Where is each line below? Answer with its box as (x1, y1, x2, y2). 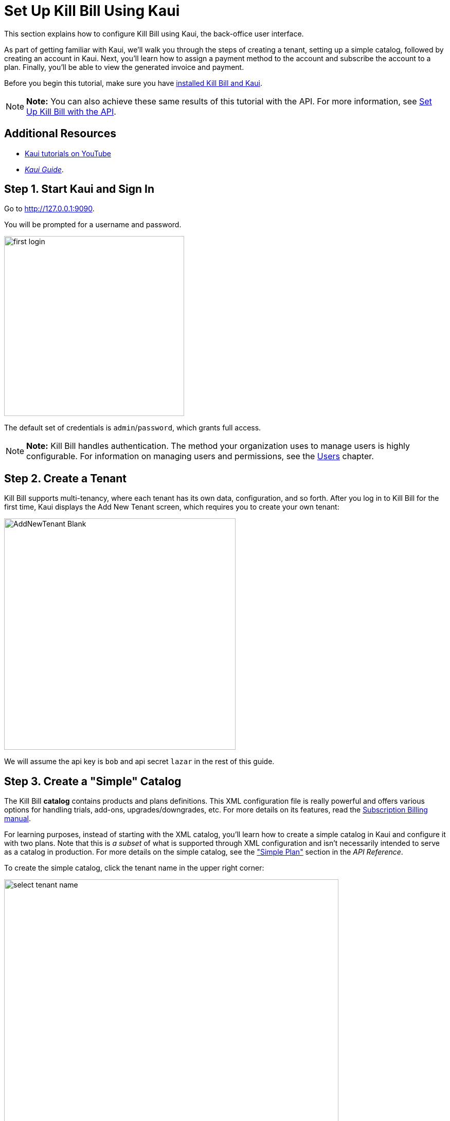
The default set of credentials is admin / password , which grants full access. (4, 423, 261, 432)
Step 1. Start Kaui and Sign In (4, 183, 154, 196)
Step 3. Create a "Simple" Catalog (4, 774, 182, 788)
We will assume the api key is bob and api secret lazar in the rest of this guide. (4, 757, 275, 766)
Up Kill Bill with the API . (26, 106, 116, 117)
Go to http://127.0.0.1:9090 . (4, 204, 95, 213)
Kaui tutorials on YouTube (25, 149, 111, 158)
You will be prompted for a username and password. (4, 220, 182, 229)
